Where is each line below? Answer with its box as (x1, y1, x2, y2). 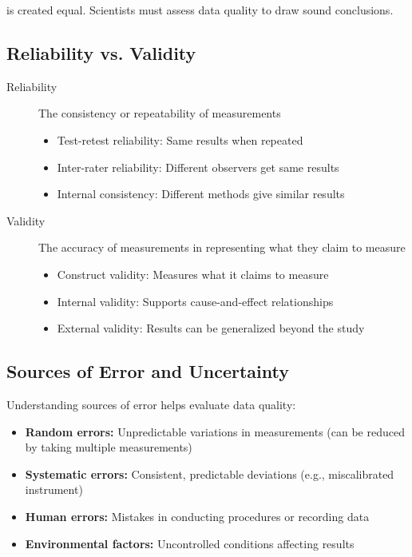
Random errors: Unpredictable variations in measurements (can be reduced (25, 423, 405, 440)
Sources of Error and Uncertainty (6, 359, 289, 384)
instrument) (25, 481, 83, 498)
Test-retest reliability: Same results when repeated (57, 131, 303, 148)
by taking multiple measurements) (25, 439, 192, 456)
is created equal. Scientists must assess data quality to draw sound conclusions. (6, 2, 394, 18)
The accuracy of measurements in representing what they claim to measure (38, 239, 406, 256)
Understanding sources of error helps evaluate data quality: (6, 396, 296, 412)
